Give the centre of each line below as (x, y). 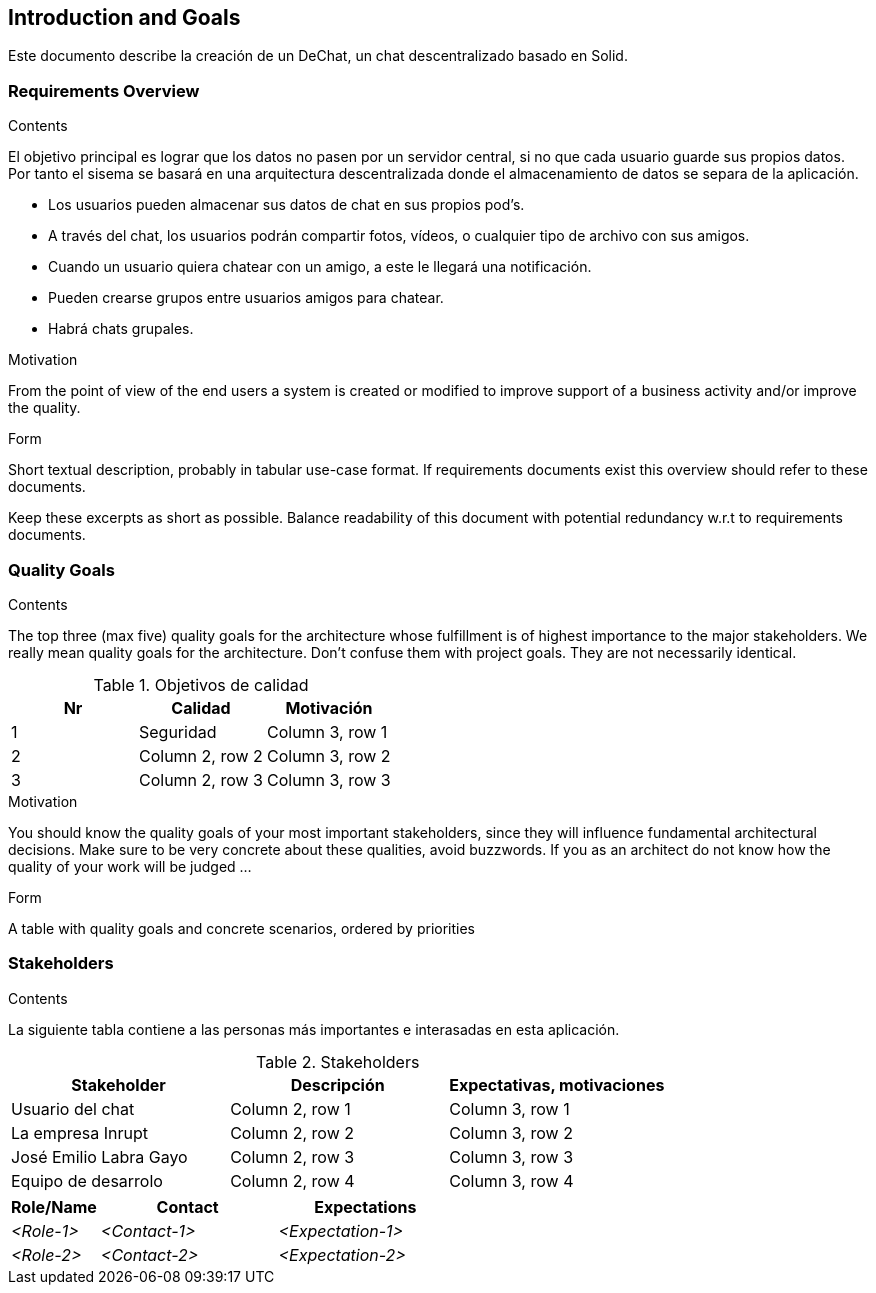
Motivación (329, 707)
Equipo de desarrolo (87, 1180)
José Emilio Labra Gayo (99, 1156)
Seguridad (177, 731)
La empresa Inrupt (79, 1132)
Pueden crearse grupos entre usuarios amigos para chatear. (246, 298)
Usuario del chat (73, 1108)
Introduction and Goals (124, 17)
